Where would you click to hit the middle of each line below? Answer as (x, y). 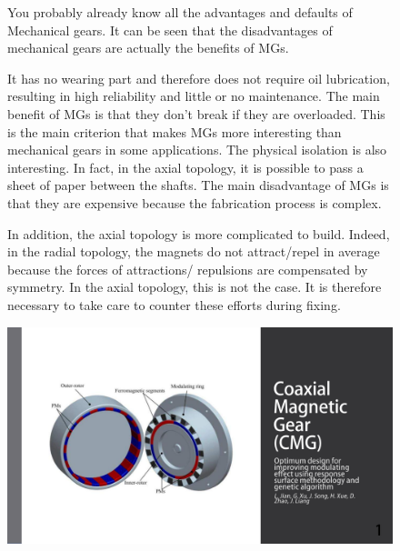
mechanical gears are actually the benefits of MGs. (148, 48)
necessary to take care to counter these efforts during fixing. (174, 304)
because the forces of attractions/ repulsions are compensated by (188, 269)
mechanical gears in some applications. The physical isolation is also (197, 150)
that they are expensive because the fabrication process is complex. (195, 202)
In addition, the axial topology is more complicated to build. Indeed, (199, 233)
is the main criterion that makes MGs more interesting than (175, 131)
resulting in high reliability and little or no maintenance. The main (194, 96)
